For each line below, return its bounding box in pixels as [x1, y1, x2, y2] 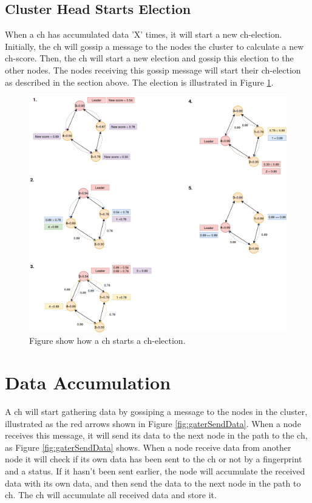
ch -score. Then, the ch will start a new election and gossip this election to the [5, 52, 294, 64]
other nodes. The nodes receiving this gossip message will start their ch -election [5, 63, 301, 76]
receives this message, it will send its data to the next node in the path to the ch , [5, 429, 308, 442]
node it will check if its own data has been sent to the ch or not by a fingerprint [5, 453, 302, 465]
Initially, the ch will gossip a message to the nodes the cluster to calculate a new [5, 39, 304, 52]
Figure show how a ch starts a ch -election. [29, 334, 186, 347]
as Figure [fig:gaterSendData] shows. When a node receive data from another [5, 440, 291, 453]
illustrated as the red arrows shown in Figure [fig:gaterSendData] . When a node [5, 417, 301, 429]
